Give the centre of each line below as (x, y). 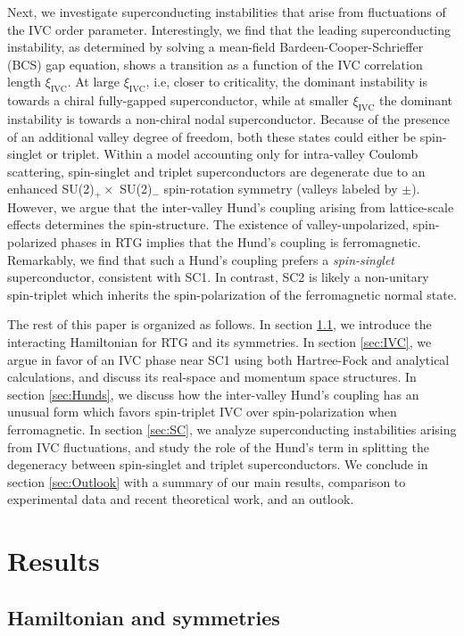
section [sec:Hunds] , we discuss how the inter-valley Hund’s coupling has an (213, 394)
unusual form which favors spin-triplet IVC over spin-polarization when (202, 412)
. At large (94, 82)
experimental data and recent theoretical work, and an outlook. (181, 499)
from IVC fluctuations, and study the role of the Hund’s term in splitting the (218, 446)
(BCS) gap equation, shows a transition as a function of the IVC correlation (215, 64)
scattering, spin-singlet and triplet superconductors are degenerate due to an (216, 171)
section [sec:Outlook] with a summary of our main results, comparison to (207, 481)
